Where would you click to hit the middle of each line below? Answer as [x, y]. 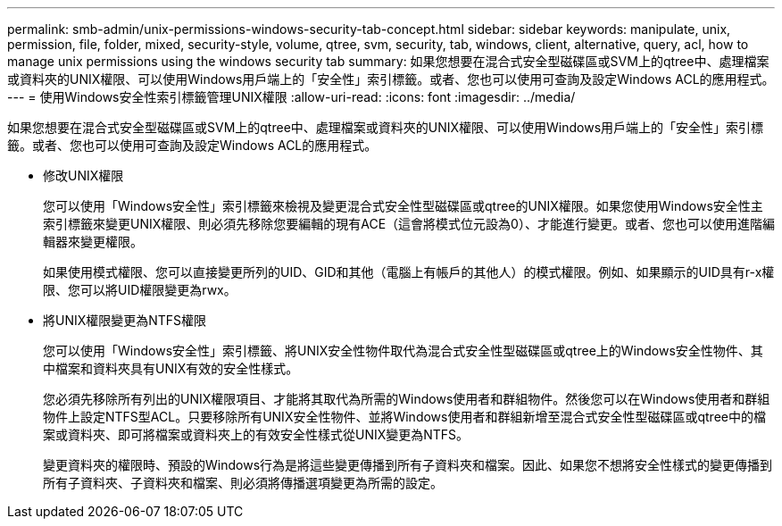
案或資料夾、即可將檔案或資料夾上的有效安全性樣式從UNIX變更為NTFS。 [256, 434]
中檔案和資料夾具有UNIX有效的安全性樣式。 [171, 368]
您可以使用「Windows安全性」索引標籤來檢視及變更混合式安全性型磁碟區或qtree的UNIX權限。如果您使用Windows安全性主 [403, 206]
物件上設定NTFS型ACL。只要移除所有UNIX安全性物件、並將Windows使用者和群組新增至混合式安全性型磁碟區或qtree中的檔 [404, 417]
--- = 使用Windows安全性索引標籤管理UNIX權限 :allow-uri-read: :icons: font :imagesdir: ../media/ [291, 97]
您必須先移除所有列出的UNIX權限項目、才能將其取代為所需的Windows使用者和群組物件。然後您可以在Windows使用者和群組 [407, 399]
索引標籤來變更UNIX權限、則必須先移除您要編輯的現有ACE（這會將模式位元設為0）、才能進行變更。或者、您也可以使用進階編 [409, 224]
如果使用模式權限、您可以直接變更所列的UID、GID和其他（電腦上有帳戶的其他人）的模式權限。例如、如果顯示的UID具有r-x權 [409, 272]
